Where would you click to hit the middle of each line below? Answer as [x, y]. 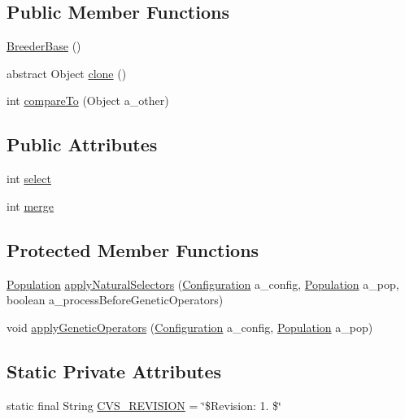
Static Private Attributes [114, 371]
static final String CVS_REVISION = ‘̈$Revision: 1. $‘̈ [144, 405]
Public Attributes [82, 144]
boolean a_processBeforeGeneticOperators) [115, 300]
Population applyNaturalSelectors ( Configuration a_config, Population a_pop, [203, 284]
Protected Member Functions [133, 249]
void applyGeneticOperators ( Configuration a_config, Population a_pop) [190, 327]
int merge [30, 205]
